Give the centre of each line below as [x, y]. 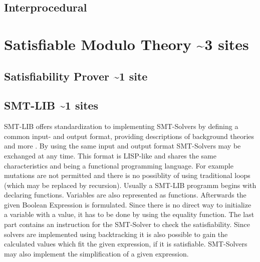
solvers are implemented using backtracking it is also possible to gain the [116, 234]
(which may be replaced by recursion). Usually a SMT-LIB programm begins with [130, 185]
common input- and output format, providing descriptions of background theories [129, 136]
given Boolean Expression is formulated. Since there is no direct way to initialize [128, 204]
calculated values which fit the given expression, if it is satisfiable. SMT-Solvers [126, 244]
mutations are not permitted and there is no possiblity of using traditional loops [127, 175]
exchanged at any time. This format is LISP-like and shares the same [110, 155]
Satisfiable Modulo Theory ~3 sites [126, 44]
